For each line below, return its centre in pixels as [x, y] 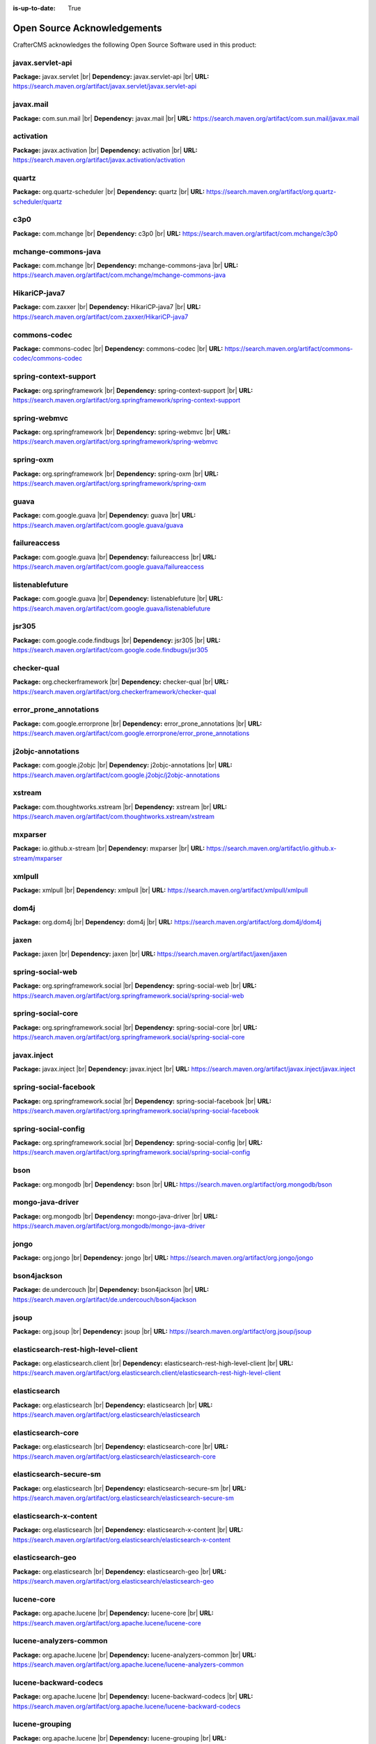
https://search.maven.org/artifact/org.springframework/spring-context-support [127, 400]
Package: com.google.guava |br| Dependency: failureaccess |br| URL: [115, 557]
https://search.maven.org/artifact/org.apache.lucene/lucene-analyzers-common [128, 1664]
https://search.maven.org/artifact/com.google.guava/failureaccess [109, 567]
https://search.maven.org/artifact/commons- [289, 348]
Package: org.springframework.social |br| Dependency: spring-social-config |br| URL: [138, 1143]
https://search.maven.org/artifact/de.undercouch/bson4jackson [104, 1299]
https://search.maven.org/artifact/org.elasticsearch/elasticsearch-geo [113, 1581]
